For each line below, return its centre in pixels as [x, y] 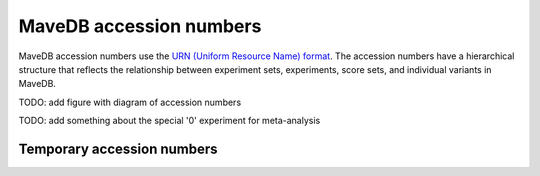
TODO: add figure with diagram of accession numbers [130, 102]
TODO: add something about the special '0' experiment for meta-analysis [169, 121]
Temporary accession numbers [118, 148]
